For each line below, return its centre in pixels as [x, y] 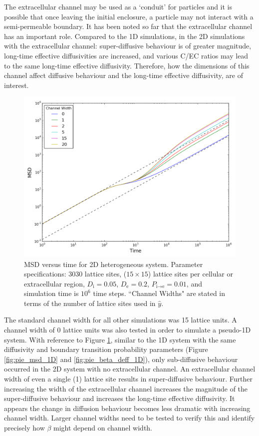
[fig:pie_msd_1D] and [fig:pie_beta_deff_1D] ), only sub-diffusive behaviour [121, 359]
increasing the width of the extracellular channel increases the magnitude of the [126, 388]
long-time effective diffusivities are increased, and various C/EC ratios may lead [126, 55]
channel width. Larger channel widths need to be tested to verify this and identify [129, 418]
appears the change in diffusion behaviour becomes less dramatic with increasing [127, 408]
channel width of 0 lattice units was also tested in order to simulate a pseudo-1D [128, 330]
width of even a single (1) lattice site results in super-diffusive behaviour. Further [128, 379]
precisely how [24, 427]
